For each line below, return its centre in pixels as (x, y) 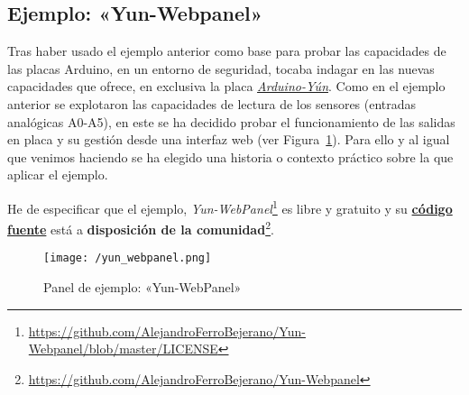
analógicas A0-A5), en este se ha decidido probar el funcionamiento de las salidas (231, 121)
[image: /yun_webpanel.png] (128, 258)
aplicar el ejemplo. (58, 175)
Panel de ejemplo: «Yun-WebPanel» (143, 287)
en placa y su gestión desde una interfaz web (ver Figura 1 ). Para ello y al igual (229, 139)
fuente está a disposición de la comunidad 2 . (141, 228)
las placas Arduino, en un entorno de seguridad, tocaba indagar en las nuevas (221, 68)
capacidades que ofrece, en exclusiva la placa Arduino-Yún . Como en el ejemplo (226, 86)
